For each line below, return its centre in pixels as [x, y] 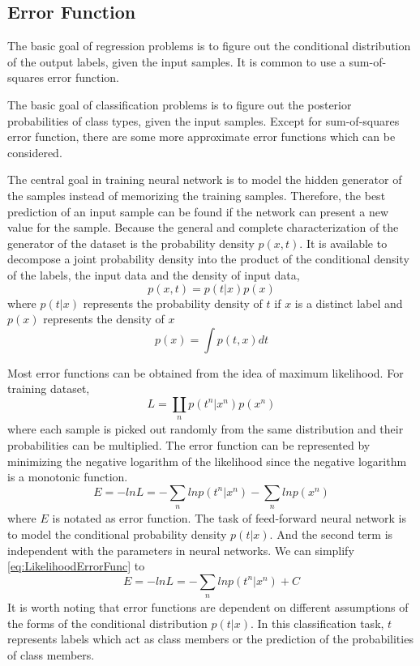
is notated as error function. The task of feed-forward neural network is [229, 518]
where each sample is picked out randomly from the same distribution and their [206, 429]
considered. [35, 152]
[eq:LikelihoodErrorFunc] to [76, 566]
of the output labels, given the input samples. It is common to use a [176, 61]
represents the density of [104, 319]
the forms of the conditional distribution [107, 623]
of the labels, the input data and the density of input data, [154, 274]
